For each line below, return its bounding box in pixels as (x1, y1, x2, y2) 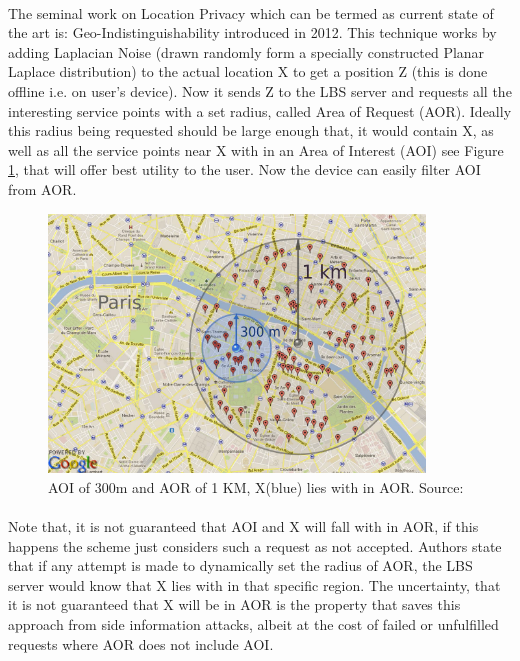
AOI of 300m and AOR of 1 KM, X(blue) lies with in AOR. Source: (48, 476, 464, 497)
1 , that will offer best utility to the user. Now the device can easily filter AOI (8, 159, 481, 180)
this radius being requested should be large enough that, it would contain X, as (8, 120, 494, 141)
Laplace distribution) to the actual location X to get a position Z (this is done (8, 61, 488, 82)
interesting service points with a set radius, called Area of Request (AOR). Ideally (8, 100, 512, 121)
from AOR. (8, 178, 77, 199)
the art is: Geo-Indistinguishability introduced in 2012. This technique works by (8, 22, 497, 43)
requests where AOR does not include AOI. (8, 633, 274, 654)
